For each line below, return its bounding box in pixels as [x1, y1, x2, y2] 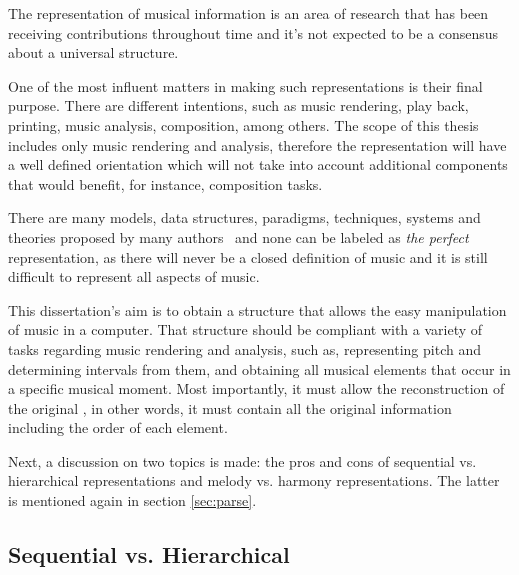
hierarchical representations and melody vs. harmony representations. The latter [8, 470, 500, 491]
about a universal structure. [8, 42, 179, 63]
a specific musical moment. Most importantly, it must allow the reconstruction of [8, 378, 505, 399]
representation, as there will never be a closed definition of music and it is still [8, 246, 488, 267]
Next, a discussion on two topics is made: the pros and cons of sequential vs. [8, 450, 477, 471]
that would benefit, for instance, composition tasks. [8, 173, 323, 194]
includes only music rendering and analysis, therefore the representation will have [8, 134, 507, 155]
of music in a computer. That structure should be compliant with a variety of [8, 319, 483, 340]
